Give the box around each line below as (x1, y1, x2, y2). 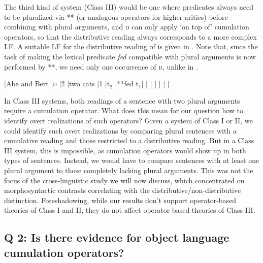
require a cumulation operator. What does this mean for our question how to (4, 105, 244, 116)
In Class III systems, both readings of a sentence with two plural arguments (4, 95, 240, 106)
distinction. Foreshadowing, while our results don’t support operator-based (4, 194, 237, 205)
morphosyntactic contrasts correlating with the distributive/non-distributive (4, 185, 241, 195)
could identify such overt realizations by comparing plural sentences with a (4, 125, 237, 136)
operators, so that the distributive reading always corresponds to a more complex (4, 31, 257, 42)
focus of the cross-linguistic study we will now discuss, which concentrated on (4, 175, 245, 185)
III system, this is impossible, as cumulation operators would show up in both (4, 145, 246, 155)
